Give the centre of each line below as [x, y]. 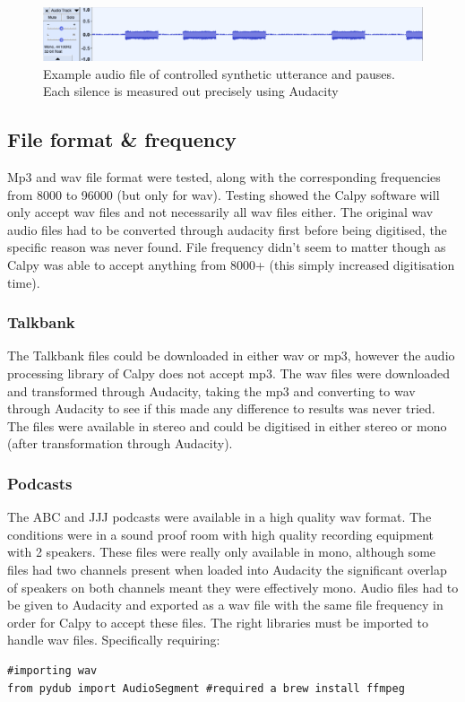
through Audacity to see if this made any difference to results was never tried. [221, 408]
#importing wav [52, 670]
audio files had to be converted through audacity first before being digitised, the [227, 229]
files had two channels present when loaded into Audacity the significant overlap [227, 569]
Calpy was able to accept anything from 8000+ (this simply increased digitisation [231, 264]
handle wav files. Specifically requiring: [114, 640]
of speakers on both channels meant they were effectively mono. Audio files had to [233, 587]
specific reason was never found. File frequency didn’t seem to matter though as [227, 247]
